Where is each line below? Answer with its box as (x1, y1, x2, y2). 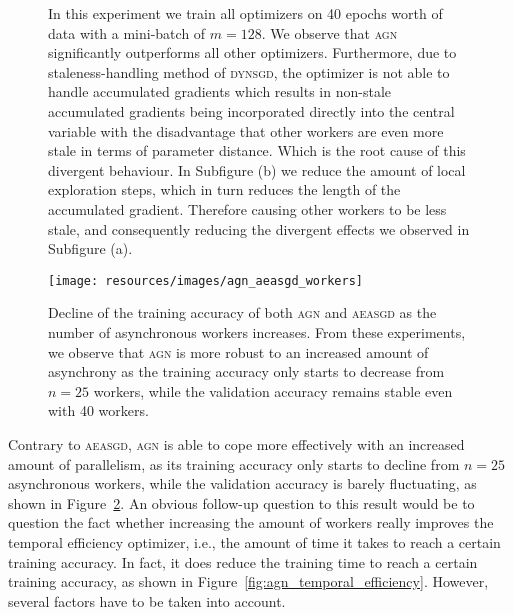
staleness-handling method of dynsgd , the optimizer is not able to (48, 61, 450, 82)
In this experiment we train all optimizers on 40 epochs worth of (48, 3, 443, 23)
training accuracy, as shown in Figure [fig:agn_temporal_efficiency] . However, (8, 571, 489, 592)
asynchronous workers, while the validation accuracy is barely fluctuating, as (8, 473, 477, 494)
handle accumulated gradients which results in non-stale (48, 81, 391, 102)
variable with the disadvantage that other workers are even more (48, 120, 444, 141)
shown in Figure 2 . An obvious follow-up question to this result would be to (8, 492, 475, 513)
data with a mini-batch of (48, 22, 206, 43)
